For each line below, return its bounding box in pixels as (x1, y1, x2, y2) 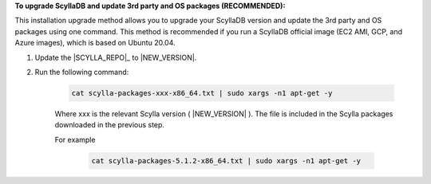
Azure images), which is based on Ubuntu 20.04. (14, 38, 176, 48)
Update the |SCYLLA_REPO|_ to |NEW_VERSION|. (34, 53, 197, 62)
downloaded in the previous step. (54, 120, 165, 130)
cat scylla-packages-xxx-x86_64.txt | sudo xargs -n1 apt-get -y (71, 88, 333, 97)
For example (54, 135, 96, 144)
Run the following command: (34, 67, 129, 76)
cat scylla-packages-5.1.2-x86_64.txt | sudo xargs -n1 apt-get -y (91, 156, 362, 165)
